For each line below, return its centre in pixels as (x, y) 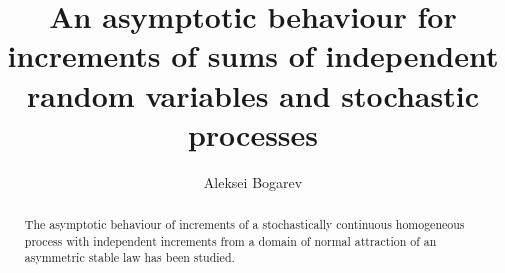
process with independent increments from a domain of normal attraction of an (230, 240)
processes (253, 133)
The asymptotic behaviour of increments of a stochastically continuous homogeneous (244, 224)
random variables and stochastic (253, 94)
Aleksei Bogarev (253, 181)
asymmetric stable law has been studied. (129, 257)
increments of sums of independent (253, 55)
